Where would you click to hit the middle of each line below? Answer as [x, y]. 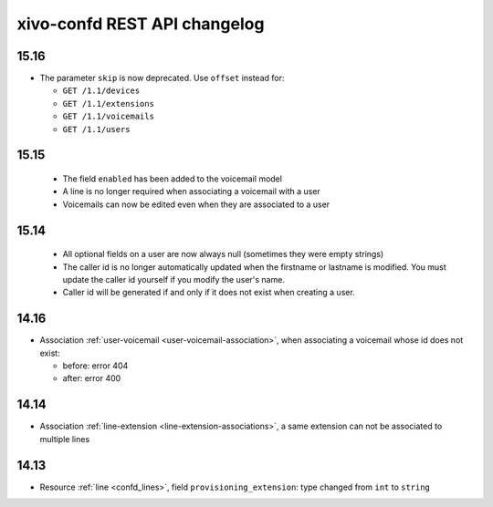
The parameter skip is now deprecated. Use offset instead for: [162, 78]
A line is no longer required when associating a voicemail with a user [192, 191]
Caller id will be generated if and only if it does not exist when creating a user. [209, 293]
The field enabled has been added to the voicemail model [173, 179]
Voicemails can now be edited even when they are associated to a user [196, 204]
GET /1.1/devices [101, 91]
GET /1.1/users [97, 129]
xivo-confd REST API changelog [141, 24]
